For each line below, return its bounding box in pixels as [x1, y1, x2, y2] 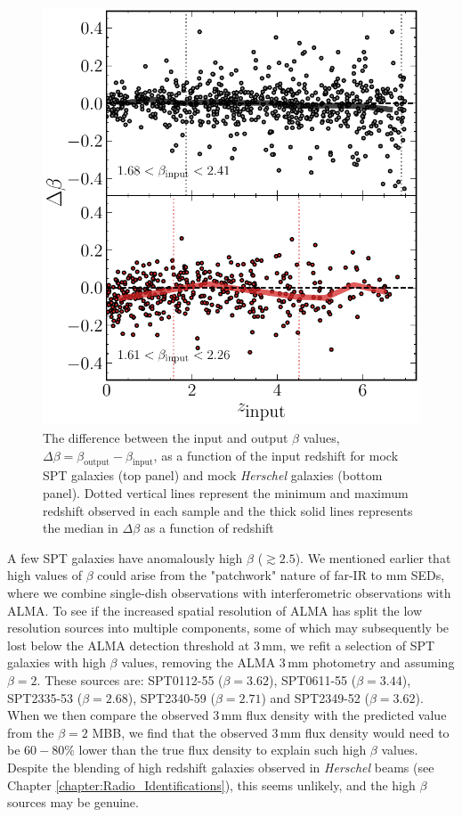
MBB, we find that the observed [92, 723, 268, 741]
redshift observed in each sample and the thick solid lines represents [43, 501, 413, 519]
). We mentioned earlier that [295, 548, 451, 567]
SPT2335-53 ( [7, 688, 83, 707]
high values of [7, 566, 83, 584]
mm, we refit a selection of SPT [262, 635, 435, 654]
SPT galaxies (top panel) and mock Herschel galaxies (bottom [43, 466, 383, 485]
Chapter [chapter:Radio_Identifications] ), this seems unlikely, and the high [7, 775, 416, 794]
